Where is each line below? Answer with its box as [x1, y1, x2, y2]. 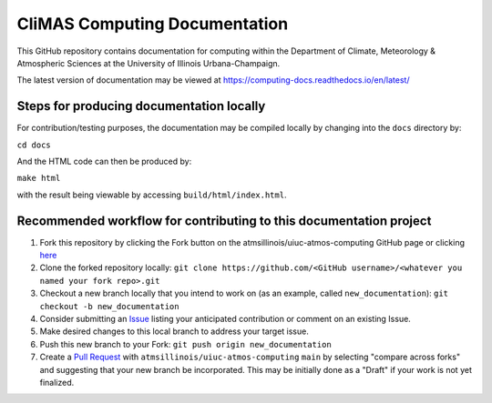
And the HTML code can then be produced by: [16, 156, 192, 167]
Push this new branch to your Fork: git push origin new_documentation [39, 338, 332, 349]
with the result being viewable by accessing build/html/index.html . [16, 189, 287, 200]
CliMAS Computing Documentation [16, 14, 289, 34]
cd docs [16, 139, 52, 150]
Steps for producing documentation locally [16, 98, 266, 114]
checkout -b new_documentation [39, 301, 179, 311]
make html [16, 173, 61, 184]
